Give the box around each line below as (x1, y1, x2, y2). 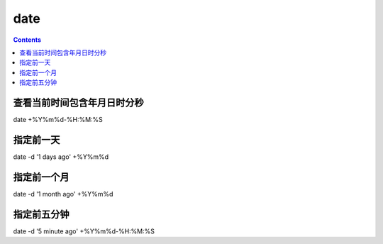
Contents (13, 35, 42, 44)
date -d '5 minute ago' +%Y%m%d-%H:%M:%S (13, 227, 155, 235)
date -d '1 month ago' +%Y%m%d (13, 189, 113, 198)
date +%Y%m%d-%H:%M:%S (13, 116, 103, 124)
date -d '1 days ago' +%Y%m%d (13, 152, 109, 161)
